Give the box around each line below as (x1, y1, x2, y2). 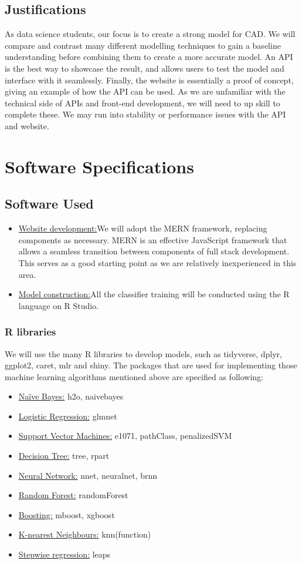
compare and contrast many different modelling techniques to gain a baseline (5, 39, 281, 51)
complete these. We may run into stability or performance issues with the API (5, 108, 286, 120)
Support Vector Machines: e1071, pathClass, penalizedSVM (18, 429, 232, 442)
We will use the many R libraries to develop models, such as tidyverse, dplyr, (5, 347, 282, 360)
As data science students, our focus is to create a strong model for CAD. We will (5, 28, 296, 40)
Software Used (5, 194, 94, 213)
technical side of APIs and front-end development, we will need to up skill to (5, 96, 280, 109)
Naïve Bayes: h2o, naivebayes (18, 390, 124, 402)
